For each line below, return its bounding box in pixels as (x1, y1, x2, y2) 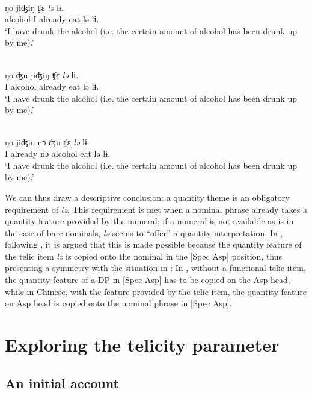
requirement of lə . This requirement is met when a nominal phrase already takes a (5, 203, 307, 215)
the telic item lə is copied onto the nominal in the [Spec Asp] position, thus (5, 249, 283, 262)
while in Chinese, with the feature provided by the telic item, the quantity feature (5, 285, 307, 297)
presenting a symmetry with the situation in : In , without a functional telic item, (5, 261, 306, 274)
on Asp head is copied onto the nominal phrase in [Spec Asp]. (5, 297, 232, 309)
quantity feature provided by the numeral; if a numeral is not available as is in (5, 215, 294, 227)
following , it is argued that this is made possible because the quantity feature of (5, 238, 302, 251)
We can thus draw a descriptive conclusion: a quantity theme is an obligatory (5, 190, 290, 203)
